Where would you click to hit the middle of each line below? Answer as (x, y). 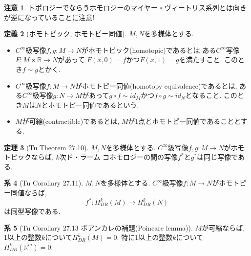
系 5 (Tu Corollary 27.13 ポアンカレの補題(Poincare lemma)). (98, 227)
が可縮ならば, (223, 227)
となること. (203, 95)
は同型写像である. (32, 211)
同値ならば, (29, 192)
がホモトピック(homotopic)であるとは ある (149, 50)
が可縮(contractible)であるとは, (71, 121)
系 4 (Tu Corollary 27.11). (44, 183)
